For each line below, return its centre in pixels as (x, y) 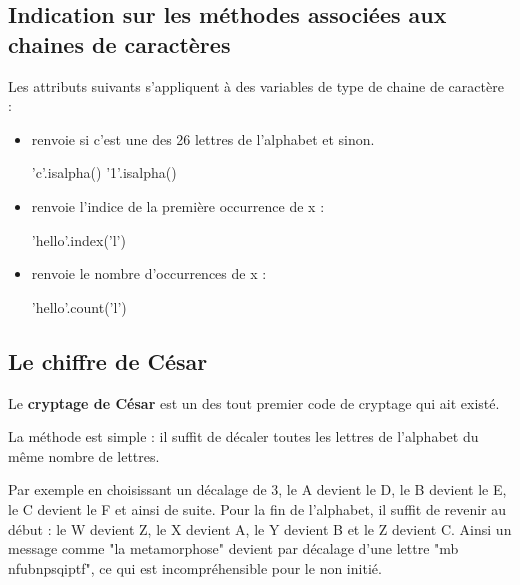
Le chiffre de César (108, 360)
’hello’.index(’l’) (78, 239)
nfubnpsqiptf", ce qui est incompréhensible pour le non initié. (195, 567)
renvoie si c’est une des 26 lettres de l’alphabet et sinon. (203, 138)
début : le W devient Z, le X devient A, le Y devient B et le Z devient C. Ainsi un (260, 528)
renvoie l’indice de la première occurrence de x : (178, 205)
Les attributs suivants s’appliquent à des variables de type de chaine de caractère (256, 85)
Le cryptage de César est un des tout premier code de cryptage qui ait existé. (254, 402)
